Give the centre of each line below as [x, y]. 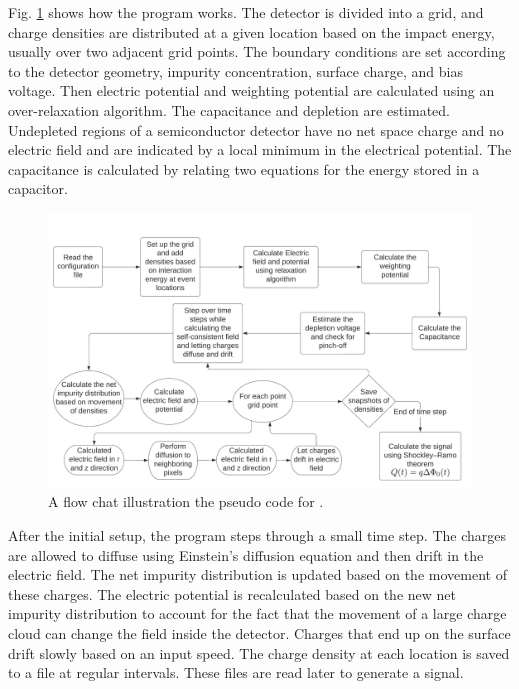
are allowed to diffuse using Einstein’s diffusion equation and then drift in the [246, 554]
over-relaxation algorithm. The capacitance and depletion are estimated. [229, 109]
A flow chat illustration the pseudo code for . [186, 501]
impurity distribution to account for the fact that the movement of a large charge [257, 613]
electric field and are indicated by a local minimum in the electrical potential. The [260, 149]
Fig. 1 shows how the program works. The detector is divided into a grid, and [246, 12]
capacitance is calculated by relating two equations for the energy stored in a [244, 168]
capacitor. [38, 188]
